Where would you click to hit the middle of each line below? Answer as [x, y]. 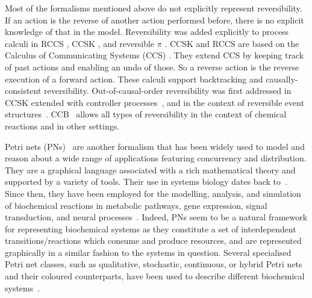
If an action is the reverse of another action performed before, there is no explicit [154, 20]
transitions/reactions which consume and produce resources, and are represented [153, 241]
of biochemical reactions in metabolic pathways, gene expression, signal [136, 205]
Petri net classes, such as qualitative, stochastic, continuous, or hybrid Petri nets [154, 264]
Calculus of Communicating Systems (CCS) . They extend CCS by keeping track [154, 55]
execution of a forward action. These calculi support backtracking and [134, 79]
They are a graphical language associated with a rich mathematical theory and [150, 169]
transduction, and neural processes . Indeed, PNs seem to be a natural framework [156, 217]
